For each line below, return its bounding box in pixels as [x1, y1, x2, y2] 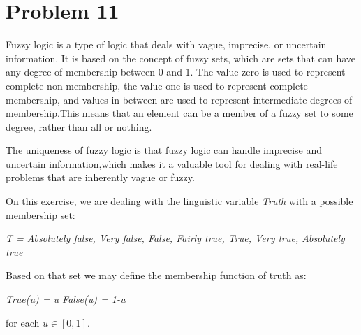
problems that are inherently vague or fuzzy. [6, 170, 195, 185]
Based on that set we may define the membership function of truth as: [6, 268, 307, 283]
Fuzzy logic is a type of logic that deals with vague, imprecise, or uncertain [6, 37, 327, 52]
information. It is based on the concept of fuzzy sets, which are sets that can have [6, 50, 355, 65]
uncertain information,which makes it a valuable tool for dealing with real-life [6, 156, 338, 171]
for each [6, 315, 40, 329]
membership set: [6, 207, 75, 222]
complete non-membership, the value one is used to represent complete [6, 78, 308, 92]
